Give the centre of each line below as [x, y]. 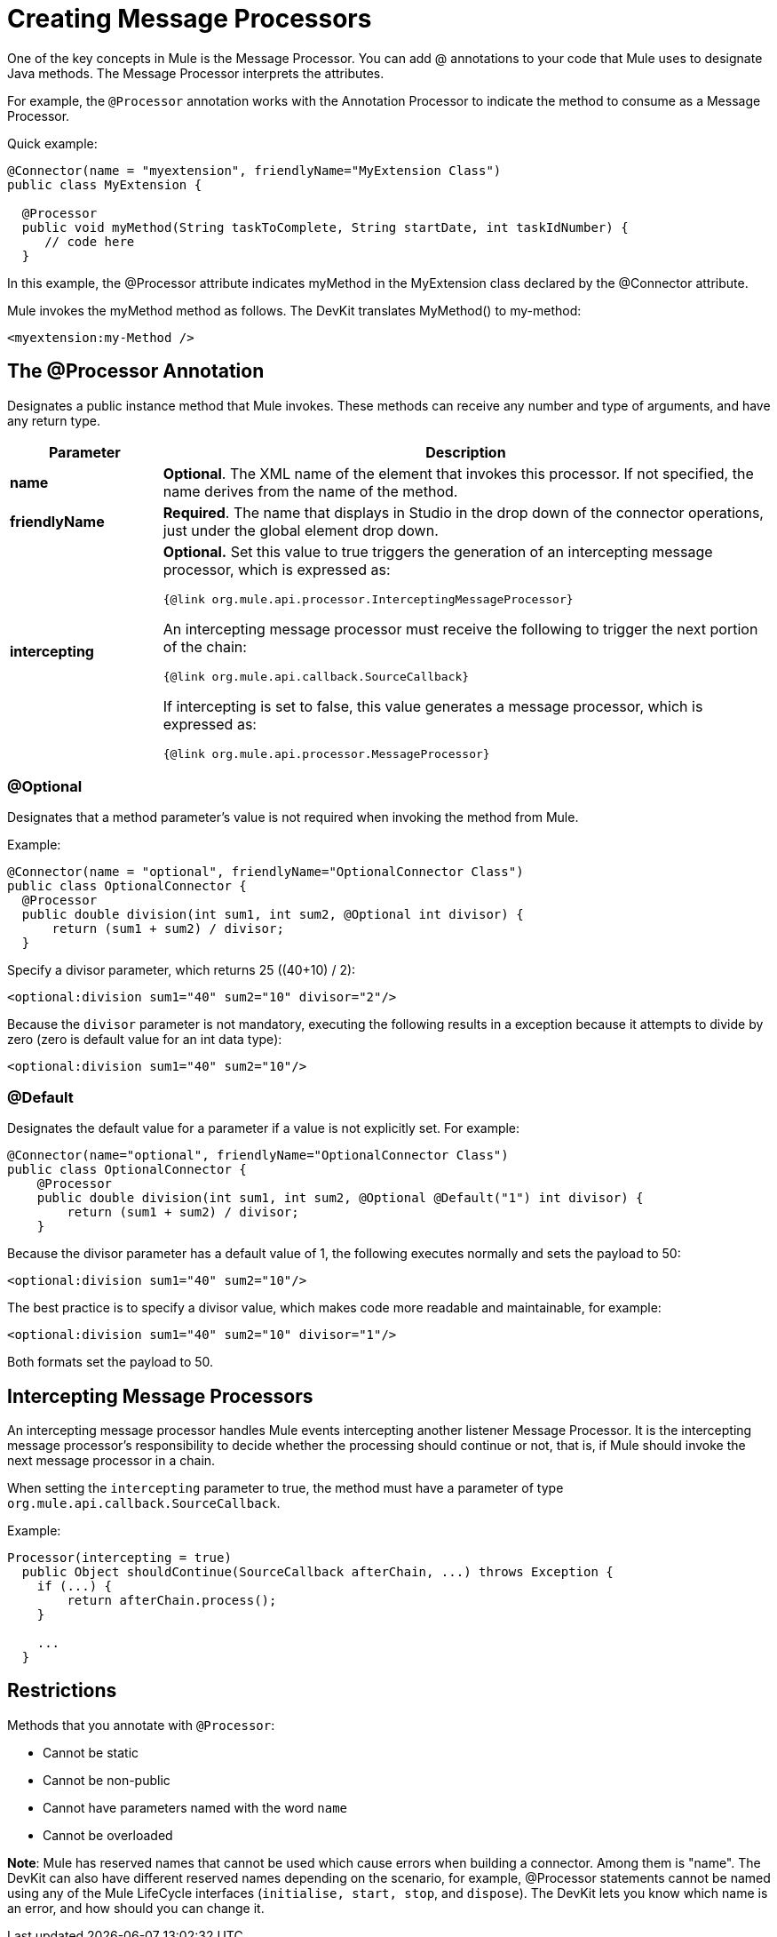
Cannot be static [91, 1752]
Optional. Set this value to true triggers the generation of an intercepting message [438, 551]
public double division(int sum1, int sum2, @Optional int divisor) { [273, 915]
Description [466, 452]
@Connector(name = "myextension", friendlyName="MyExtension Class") [254, 170]
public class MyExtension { [105, 184]
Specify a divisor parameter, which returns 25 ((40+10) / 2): [182, 970]
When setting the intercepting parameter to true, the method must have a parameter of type [285, 1487]
